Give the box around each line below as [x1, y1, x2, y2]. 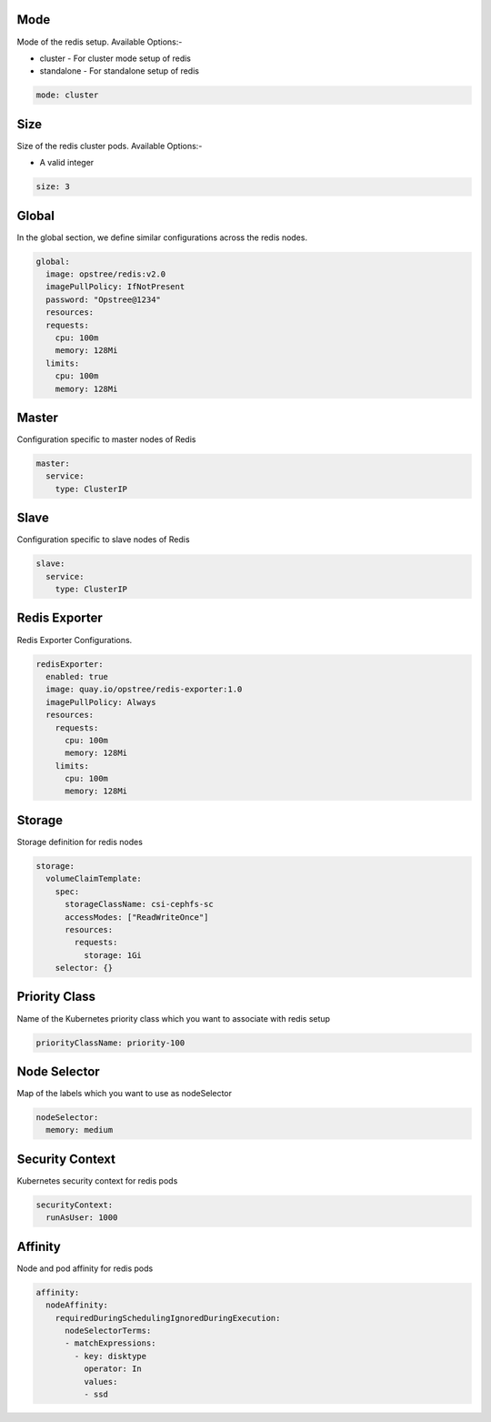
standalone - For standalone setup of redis [39, 66, 200, 76]
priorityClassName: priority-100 [35, 1037, 185, 1048]
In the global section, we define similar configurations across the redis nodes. [16, 232, 308, 243]
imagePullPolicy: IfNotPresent [45, 282, 185, 292]
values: [83, 1377, 118, 1387]
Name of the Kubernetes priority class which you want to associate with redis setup [16, 1013, 331, 1024]
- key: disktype [74, 1351, 147, 1361]
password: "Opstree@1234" [45, 294, 161, 305]
